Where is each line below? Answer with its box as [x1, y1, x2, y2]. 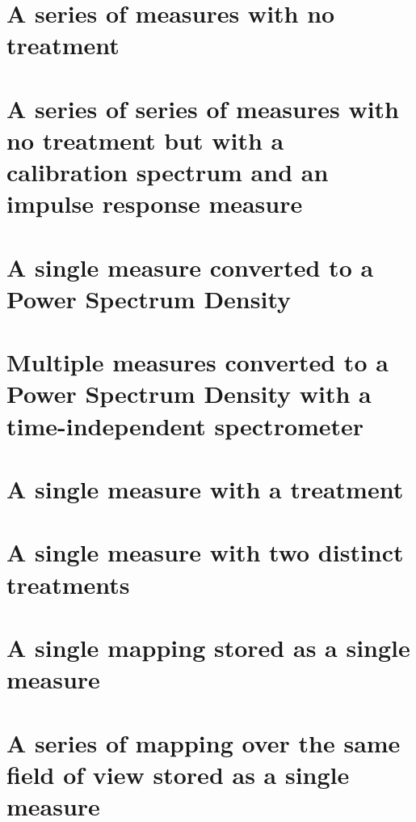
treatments [6, 567, 130, 600]
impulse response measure [6, 187, 303, 220]
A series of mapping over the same [6, 726, 401, 759]
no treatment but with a [6, 123, 284, 156]
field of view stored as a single [6, 757, 350, 790]
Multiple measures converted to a [6, 345, 389, 379]
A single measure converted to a [6, 250, 374, 283]
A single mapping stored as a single [6, 630, 410, 663]
